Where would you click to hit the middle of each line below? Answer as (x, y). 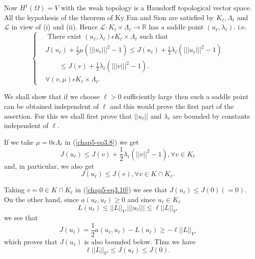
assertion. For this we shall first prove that (68, 116)
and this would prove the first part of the (172, 106)
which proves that (31, 242)
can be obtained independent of (51, 106)
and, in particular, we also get (49, 166)
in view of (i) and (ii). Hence (55, 27)
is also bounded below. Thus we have (140, 242)
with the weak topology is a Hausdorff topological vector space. (156, 7)
